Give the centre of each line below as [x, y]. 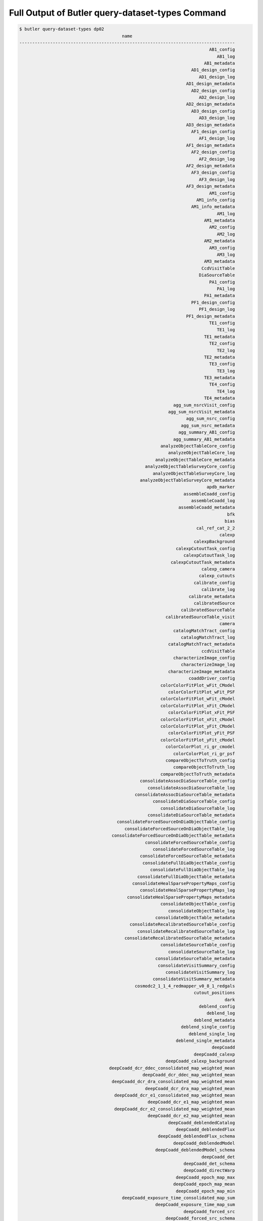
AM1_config [222, 193]
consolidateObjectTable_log [202, 911]
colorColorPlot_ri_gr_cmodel [200, 747]
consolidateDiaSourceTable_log [198, 808]
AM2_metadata [219, 241]
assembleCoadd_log [213, 501]
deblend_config [217, 1006]
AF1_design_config [213, 132]
